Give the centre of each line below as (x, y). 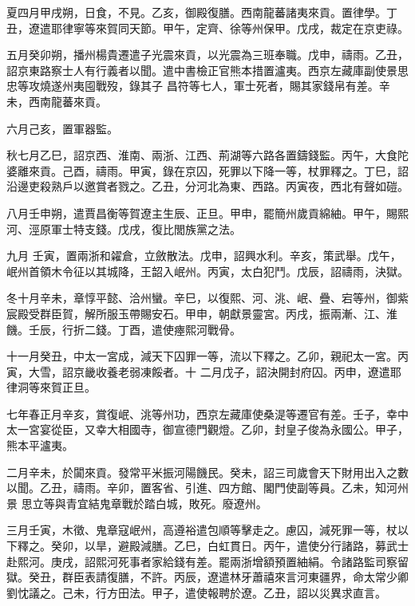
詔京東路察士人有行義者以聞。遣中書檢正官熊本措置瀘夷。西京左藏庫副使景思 (207, 70)
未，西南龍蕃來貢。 (57, 101)
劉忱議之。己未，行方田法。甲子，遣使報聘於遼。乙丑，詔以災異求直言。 (196, 592)
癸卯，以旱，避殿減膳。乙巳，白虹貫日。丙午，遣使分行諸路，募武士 (229, 546)
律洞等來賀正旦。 (51, 387)
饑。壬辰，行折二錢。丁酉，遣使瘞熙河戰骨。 (124, 329)
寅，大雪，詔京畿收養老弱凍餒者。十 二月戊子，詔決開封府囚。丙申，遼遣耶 (204, 371)
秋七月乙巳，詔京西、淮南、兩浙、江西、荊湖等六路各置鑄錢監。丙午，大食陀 (207, 155)
